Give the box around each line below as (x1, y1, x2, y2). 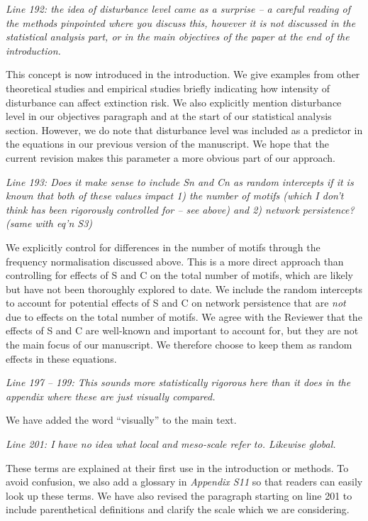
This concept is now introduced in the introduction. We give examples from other (6, 67, 360, 82)
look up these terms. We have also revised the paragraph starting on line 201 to (6, 488, 352, 503)
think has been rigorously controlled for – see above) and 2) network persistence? (6, 202, 355, 216)
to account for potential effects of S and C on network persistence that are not (6, 295, 346, 310)
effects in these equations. (6, 351, 117, 366)
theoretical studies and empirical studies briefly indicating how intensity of (6, 80, 330, 95)
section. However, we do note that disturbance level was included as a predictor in (6, 122, 363, 137)
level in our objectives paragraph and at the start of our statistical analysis (6, 109, 332, 124)
